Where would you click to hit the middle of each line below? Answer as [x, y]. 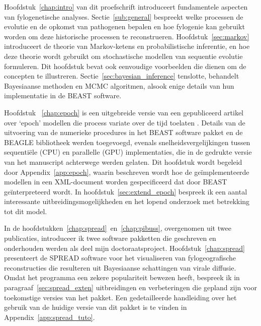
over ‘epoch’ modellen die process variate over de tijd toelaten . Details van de [125, 122]
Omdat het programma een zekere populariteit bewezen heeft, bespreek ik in [122, 277]
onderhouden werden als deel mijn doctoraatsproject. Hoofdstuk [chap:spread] [124, 248]
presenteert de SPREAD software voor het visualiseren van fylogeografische [120, 258]
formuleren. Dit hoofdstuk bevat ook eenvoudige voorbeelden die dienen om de [125, 66]
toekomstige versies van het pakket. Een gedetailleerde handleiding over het [120, 297]
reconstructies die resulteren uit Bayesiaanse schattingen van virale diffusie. [120, 267]
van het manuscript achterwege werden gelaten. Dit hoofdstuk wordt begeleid [123, 161]
